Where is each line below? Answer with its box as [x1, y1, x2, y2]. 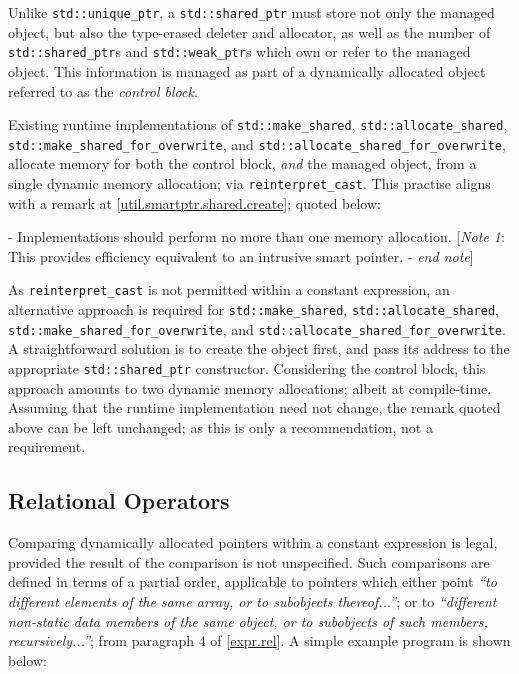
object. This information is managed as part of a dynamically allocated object [8, 60, 486, 81]
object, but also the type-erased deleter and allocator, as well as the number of [8, 21, 491, 42]
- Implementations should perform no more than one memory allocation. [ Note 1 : [8, 226, 505, 247]
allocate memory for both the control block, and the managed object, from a [8, 153, 477, 174]
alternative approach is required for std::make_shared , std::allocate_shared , [8, 299, 499, 320]
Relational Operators [8, 485, 230, 516]
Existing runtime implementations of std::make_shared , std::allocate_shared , [8, 114, 508, 135]
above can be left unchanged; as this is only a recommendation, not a [8, 416, 433, 437]
